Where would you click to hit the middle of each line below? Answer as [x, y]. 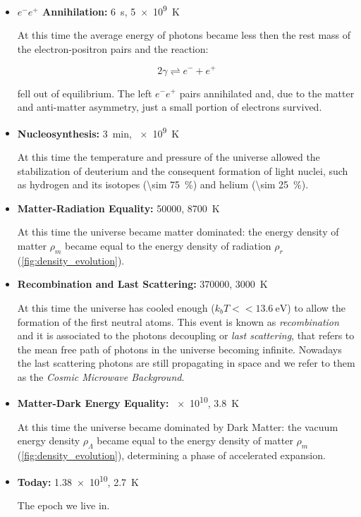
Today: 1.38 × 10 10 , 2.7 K [78, 480]
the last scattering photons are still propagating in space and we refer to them [186, 363]
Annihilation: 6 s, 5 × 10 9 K [111, 10]
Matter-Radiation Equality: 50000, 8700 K [118, 208]
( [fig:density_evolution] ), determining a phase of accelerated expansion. [171, 455]
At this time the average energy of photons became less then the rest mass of [184, 35]
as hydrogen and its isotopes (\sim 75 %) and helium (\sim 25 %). [163, 184]
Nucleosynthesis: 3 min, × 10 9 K [98, 132]
